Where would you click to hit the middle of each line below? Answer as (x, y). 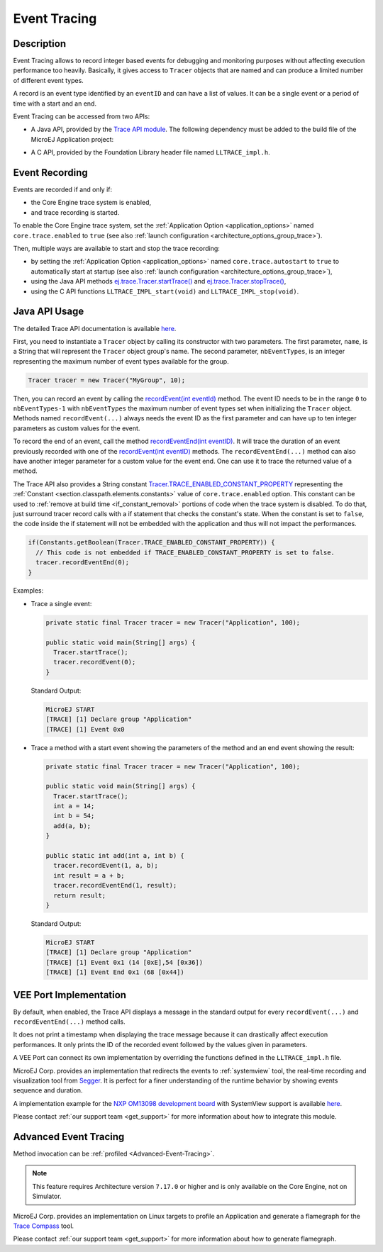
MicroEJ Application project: (72, 139)
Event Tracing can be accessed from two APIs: (82, 116)
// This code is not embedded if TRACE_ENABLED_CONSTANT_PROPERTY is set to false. (185, 552)
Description (40, 44)
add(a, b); (72, 826)
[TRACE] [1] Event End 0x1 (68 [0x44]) (115, 972)
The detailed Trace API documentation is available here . (95, 328)
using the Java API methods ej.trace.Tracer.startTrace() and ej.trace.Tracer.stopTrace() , (159, 281)
